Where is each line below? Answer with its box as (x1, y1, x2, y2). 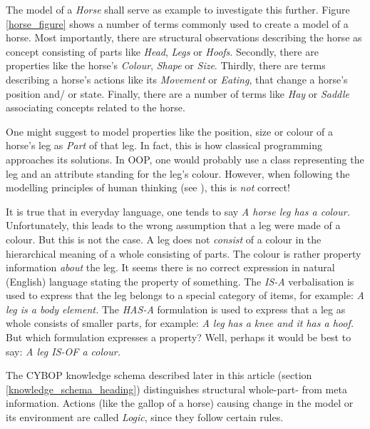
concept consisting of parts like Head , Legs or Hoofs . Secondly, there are (6, 44, 319, 59)
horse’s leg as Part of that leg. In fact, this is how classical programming (6, 138, 322, 153)
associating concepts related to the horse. (6, 100, 185, 115)
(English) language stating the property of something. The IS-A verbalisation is (6, 273, 354, 288)
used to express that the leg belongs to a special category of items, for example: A (6, 288, 364, 303)
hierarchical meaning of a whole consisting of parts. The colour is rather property (6, 246, 361, 261)
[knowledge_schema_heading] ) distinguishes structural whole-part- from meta (6, 381, 347, 396)
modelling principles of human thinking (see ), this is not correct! (6, 180, 290, 195)
